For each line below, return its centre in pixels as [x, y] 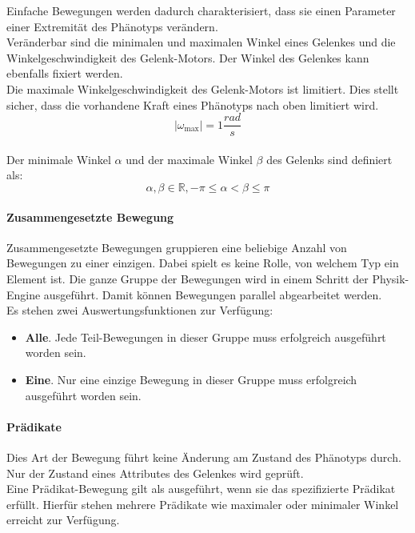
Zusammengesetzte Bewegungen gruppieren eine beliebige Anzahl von [177, 247]
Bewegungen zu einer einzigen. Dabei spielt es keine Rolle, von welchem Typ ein [203, 263]
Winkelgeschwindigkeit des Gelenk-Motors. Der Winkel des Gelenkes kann [188, 57]
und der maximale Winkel [189, 159]
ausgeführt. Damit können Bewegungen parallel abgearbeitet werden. [213, 294]
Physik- [391, 278]
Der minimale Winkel [59, 159]
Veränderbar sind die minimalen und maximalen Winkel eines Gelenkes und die [201, 42]
